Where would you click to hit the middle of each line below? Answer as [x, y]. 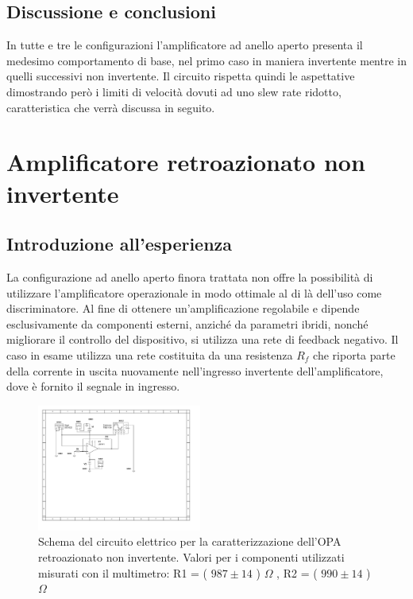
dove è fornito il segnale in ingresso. [93, 386]
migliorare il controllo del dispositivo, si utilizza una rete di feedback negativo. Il [203, 339]
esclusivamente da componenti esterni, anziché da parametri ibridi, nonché [187, 323]
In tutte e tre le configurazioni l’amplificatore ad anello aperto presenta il [185, 45]
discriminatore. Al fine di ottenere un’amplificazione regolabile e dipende [183, 308]
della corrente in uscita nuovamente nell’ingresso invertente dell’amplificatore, [195, 370]
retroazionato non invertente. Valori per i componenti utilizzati [191, 557]
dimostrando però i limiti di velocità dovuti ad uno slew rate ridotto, [174, 91]
